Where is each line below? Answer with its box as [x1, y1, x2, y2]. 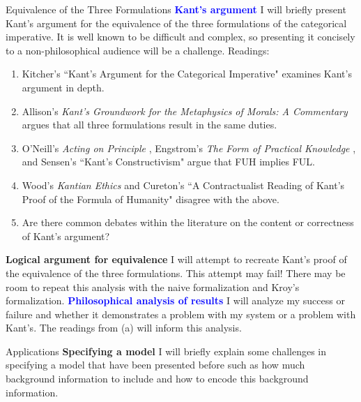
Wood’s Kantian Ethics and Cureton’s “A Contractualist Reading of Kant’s [22, 177, 345, 192]
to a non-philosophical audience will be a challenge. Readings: [6, 43, 270, 57]
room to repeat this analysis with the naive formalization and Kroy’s [6, 279, 300, 294]
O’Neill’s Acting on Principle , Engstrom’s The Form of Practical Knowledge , [22, 140, 356, 155]
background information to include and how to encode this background [6, 371, 309, 386]
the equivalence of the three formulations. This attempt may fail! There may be [6, 265, 346, 280]
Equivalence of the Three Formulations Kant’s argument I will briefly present [6, 2, 346, 16]
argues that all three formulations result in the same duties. [22, 117, 277, 132]
